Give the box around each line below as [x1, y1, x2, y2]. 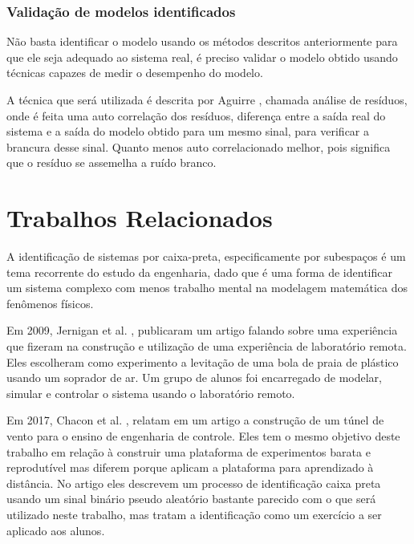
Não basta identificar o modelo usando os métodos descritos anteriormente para [6, 33, 398, 50]
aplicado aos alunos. [6, 522, 105, 538]
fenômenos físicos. [6, 294, 94, 311]
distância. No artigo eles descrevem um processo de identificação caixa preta [6, 474, 381, 491]
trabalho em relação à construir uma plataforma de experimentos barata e [6, 443, 371, 460]
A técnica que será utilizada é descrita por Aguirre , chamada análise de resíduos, [6, 91, 408, 108]
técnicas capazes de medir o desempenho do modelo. [6, 64, 263, 81]
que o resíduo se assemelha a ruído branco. [6, 154, 217, 171]
